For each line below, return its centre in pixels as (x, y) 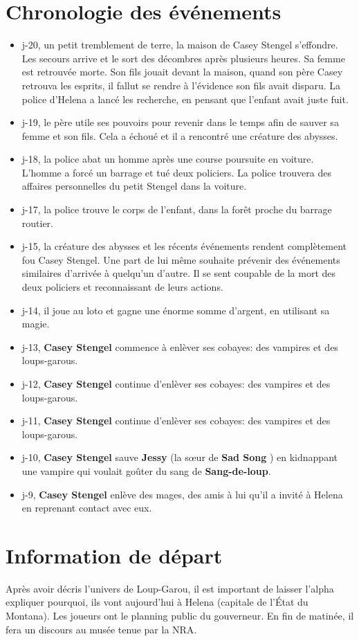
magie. (36, 324)
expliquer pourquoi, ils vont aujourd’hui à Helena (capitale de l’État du (157, 602)
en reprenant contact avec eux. (87, 508)
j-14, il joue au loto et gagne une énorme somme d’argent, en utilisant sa (176, 310)
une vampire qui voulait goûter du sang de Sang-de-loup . (146, 470)
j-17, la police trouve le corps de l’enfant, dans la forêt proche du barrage (177, 209)
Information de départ (114, 555)
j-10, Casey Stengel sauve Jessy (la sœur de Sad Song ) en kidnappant (179, 457)
